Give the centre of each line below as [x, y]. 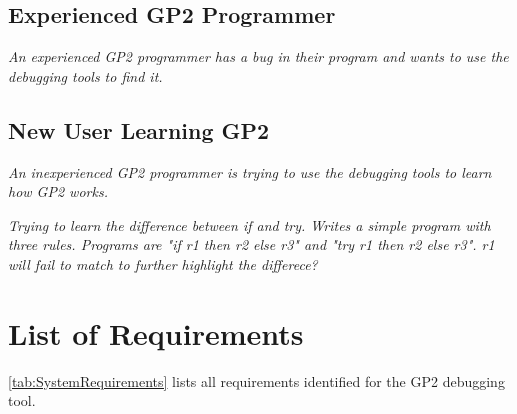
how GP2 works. [58, 191]
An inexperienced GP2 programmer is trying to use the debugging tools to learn [250, 171]
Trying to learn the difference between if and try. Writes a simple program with [249, 224]
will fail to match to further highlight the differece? [163, 263]
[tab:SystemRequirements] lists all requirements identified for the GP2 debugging [256, 380]
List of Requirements [156, 332]
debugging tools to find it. [85, 75]
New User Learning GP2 [139, 129]
